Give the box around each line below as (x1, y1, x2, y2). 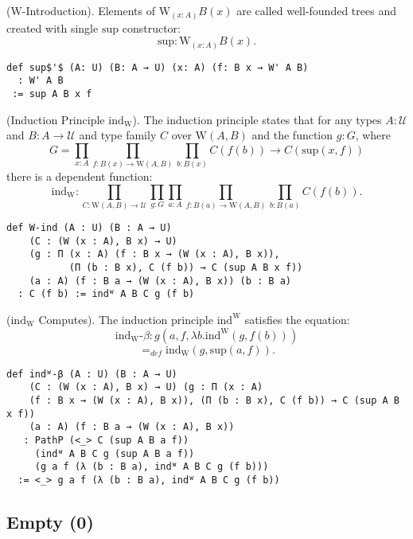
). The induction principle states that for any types (132, 111, 382, 127)
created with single (6, 19, 99, 36)
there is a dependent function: (6, 168, 153, 185)
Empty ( (6, 509, 77, 533)
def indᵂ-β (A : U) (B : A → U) (6, 368, 177, 380)
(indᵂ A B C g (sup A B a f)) (34, 447, 195, 459)
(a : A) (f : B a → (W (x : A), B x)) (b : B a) (29, 275, 291, 287)
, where (355, 127, 392, 143)
